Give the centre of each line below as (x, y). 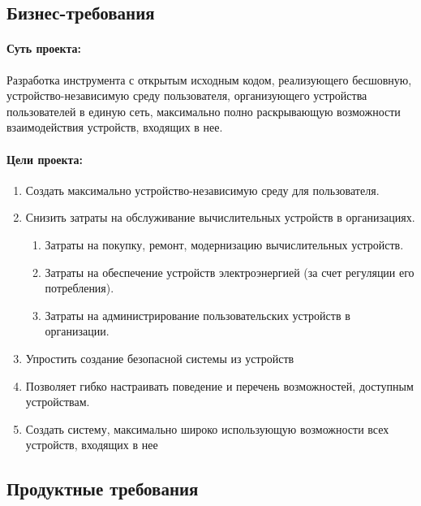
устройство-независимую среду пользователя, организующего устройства (187, 95)
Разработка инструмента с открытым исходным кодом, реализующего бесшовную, (209, 79)
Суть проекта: (44, 48)
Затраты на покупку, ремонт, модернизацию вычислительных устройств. (224, 244)
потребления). (79, 288)
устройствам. (58, 402)
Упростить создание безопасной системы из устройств (160, 358)
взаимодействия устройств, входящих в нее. (115, 127)
